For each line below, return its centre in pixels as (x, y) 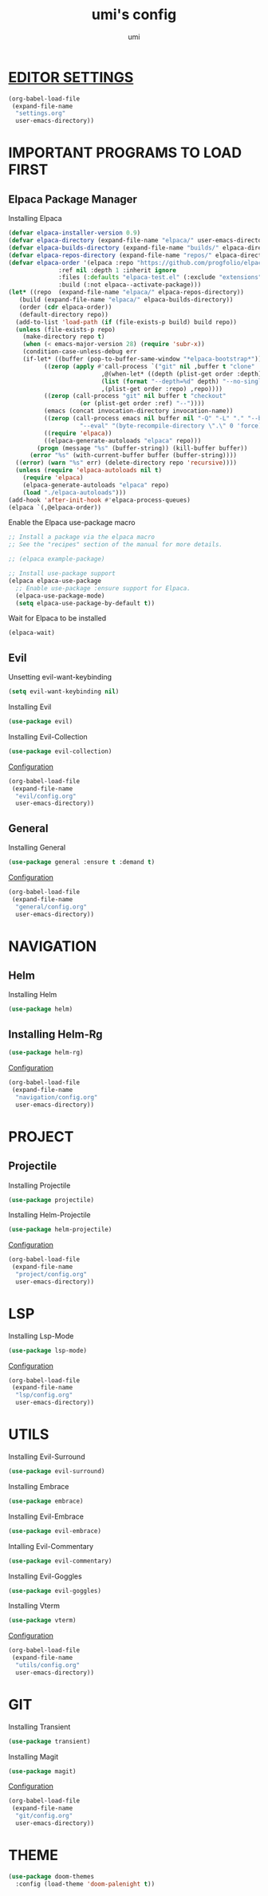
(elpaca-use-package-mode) (60, 596)
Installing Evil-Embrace (46, 1516)
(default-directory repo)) (64, 314)
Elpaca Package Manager (73, 199)
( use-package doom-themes (51, 1876)
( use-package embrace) (46, 1501)
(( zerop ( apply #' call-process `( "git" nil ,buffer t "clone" (149, 366)
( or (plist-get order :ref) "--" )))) (142, 404)
